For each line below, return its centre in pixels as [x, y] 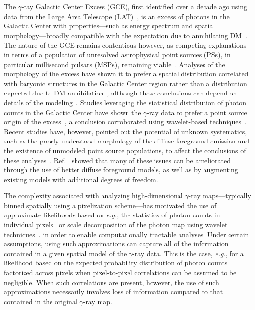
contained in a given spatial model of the [65, 253]
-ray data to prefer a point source [197, 112]
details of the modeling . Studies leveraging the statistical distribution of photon [125, 102]
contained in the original [41, 301]
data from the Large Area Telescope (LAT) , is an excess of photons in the [117, 16]
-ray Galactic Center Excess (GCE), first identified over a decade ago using [134, 6]
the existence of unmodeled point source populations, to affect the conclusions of [125, 150]
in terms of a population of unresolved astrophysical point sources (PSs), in [117, 54]
